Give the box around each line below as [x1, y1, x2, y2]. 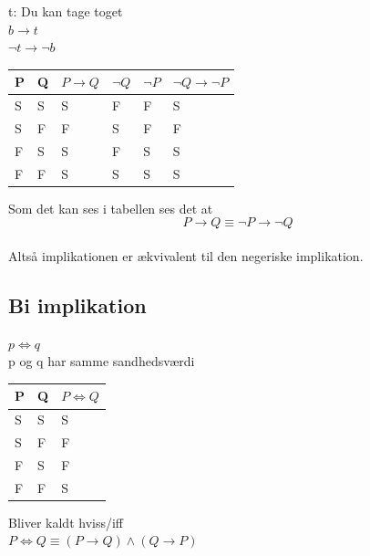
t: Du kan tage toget [8, 2, 123, 20]
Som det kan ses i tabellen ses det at [8, 198, 213, 217]
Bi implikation [8, 290, 147, 319]
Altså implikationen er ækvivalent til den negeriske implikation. [8, 246, 364, 265]
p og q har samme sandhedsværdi [8, 351, 195, 371]
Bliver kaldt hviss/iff [8, 512, 123, 531]
